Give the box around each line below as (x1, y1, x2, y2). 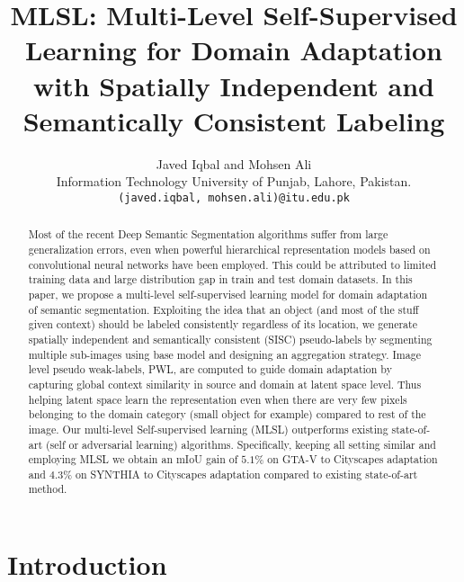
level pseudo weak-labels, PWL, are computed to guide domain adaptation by (28, 362, 392, 377)
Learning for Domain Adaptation (25, 31, 442, 68)
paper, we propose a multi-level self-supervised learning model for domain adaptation (28, 286, 428, 301)
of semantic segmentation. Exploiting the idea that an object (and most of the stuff (28, 301, 419, 317)
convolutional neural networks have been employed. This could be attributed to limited (28, 256, 437, 272)
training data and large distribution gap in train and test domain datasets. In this (28, 272, 413, 287)
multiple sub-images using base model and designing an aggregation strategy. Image (28, 346, 421, 362)
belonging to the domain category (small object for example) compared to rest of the (28, 407, 426, 422)
